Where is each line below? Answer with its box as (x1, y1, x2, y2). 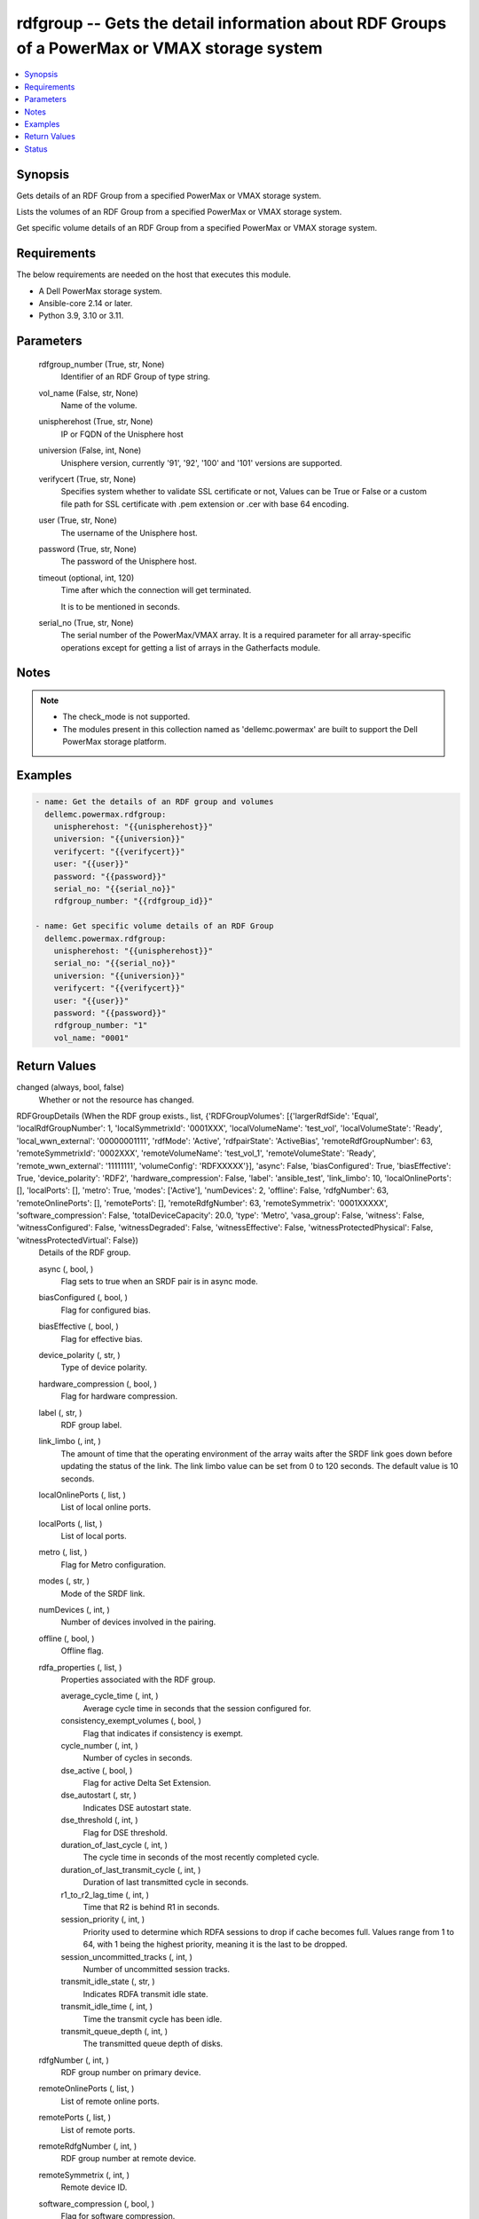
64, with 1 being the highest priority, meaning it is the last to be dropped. (82, 1939, 348, 1950)
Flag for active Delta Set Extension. (82, 1778, 212, 1789)
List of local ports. (60, 1531, 128, 1542)
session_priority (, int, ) (60, 1914, 145, 1925)
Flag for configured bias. (60, 1305, 151, 1315)
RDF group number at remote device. (60, 2153, 197, 2164)
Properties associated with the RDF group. (60, 1674, 216, 1685)
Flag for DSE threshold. (82, 1827, 168, 1837)
